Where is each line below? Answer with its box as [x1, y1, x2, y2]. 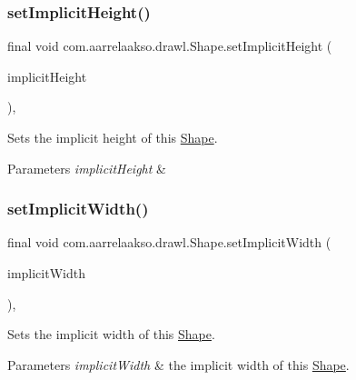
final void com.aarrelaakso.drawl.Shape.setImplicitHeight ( [7, 36, 332, 55]
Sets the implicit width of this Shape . [7, 325, 215, 344]
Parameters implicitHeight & [7, 158, 166, 177]
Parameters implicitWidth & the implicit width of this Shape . [7, 355, 350, 374]
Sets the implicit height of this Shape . [7, 128, 218, 146]
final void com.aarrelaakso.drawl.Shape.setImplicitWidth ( [7, 233, 331, 252]
